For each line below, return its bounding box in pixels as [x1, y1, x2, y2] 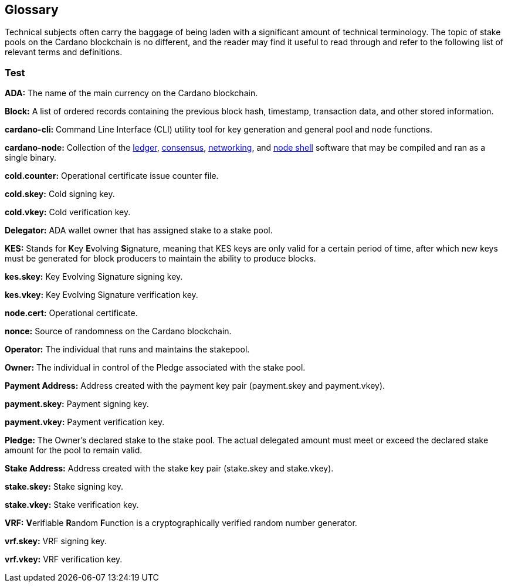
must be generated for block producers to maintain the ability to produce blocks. [5, 253, 316, 264]
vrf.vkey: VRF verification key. [5, 554, 123, 565]
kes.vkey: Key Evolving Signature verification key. [5, 290, 198, 300]
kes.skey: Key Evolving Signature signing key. [5, 272, 183, 282]
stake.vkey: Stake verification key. [5, 500, 139, 510]
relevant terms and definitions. [5, 47, 123, 57]
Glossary [5, 2, 59, 17]
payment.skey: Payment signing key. [5, 399, 149, 409]
